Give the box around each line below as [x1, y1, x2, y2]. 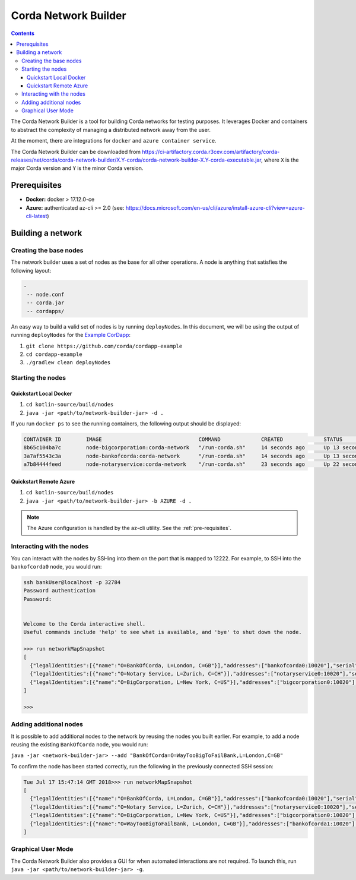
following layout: [11, 267, 52, 274]
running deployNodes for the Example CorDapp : [11, 332, 131, 339]
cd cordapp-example [26, 351, 82, 358]
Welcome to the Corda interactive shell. [23, 620, 146, 627]
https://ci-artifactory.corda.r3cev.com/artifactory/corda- [141, 148, 280, 155]
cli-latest [26, 213, 47, 220]
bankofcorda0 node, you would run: [11, 563, 102, 570]
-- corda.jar [27, 299, 65, 306]
